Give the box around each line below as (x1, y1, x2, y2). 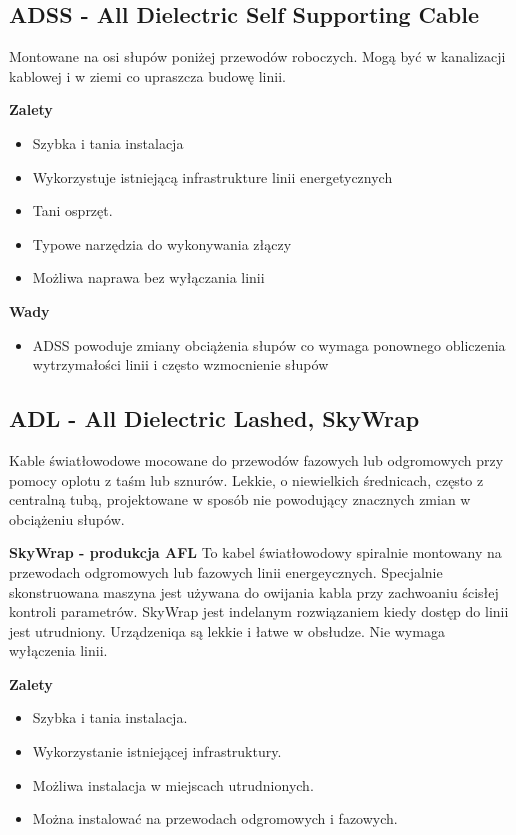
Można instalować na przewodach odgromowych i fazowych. (32, 808, 398, 829)
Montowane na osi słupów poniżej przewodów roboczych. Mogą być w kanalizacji (9, 46, 506, 67)
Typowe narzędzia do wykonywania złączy (32, 233, 292, 254)
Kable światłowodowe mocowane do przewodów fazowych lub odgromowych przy (9, 449, 504, 470)
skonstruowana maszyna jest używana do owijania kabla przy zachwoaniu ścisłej (9, 581, 499, 602)
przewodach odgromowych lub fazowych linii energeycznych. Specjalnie (9, 561, 443, 582)
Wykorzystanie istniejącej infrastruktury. (32, 741, 282, 762)
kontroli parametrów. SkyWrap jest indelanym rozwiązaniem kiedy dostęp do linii (9, 601, 509, 622)
